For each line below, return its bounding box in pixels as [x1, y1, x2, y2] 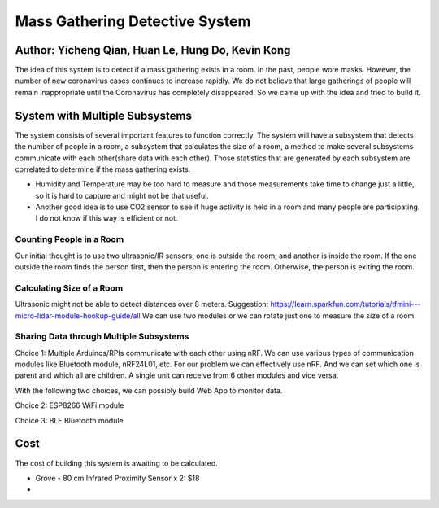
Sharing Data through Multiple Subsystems [15, 331, 189, 342]
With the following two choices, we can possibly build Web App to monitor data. [15, 385, 283, 395]
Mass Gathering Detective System [15, 12, 251, 30]
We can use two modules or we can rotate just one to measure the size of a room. [142, 310, 416, 321]
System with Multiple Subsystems [15, 108, 193, 122]
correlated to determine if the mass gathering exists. [15, 164, 191, 174]
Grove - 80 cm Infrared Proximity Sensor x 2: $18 [35, 473, 200, 483]
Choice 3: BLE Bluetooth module [15, 415, 124, 425]
